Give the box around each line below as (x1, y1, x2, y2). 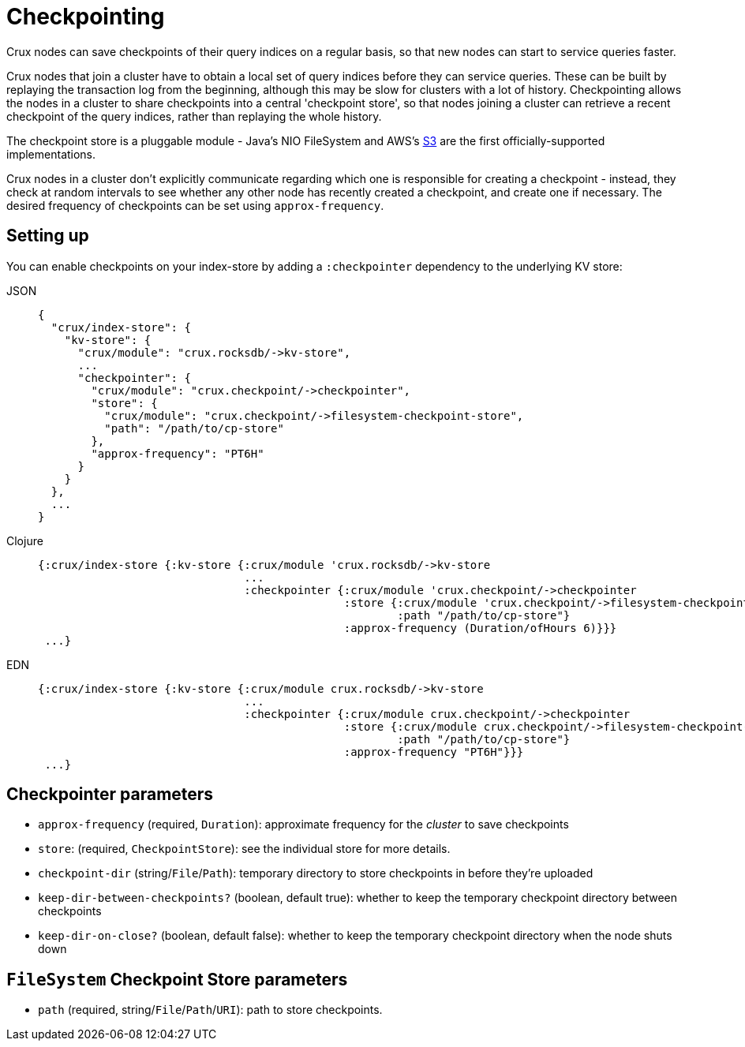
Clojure (6, 533, 43, 548)
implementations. (6, 147, 96, 161)
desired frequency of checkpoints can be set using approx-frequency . (6, 198, 384, 212)
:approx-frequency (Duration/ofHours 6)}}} (343, 621, 617, 634)
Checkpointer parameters (6, 784, 214, 805)
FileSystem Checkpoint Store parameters (6, 969, 348, 989)
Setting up (6, 226, 89, 246)
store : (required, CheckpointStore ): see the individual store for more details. (38, 842, 451, 856)
